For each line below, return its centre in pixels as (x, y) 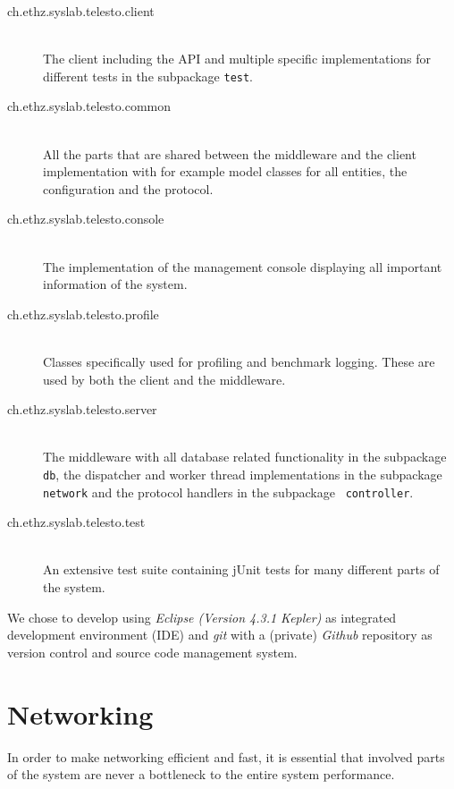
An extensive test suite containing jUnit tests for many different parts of (241, 569)
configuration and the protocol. (128, 188)
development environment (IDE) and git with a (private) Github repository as (220, 635)
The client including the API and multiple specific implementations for (237, 59)
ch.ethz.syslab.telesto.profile (83, 314)
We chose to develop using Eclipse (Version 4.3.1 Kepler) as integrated (202, 617)
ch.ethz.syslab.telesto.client (81, 11)
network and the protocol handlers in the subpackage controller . (228, 492)
